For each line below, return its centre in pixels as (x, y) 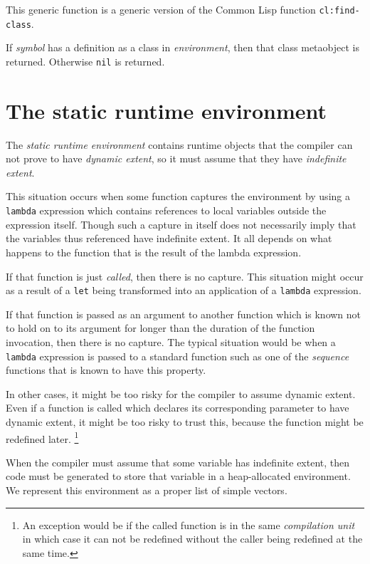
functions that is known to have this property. (106, 370)
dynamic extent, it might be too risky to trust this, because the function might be (185, 421)
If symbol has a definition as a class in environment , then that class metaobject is (183, 47)
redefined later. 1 (42, 437)
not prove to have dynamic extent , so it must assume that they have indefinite (176, 158)
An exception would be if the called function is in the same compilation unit (189, 524)
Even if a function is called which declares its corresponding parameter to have (178, 408)
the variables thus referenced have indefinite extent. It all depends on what (169, 238)
